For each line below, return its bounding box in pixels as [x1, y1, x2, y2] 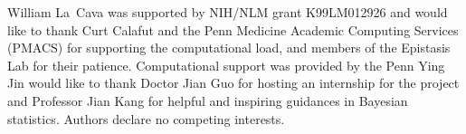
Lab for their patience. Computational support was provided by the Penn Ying [7, 55, 445, 74]
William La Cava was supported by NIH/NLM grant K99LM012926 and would [7, 3, 448, 21]
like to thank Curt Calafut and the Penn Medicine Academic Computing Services [7, 20, 459, 39]
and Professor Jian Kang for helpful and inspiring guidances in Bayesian [7, 91, 408, 110]
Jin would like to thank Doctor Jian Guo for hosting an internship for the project [7, 73, 460, 92]
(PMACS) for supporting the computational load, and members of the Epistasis [7, 38, 451, 57]
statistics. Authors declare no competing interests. [7, 109, 285, 128]
